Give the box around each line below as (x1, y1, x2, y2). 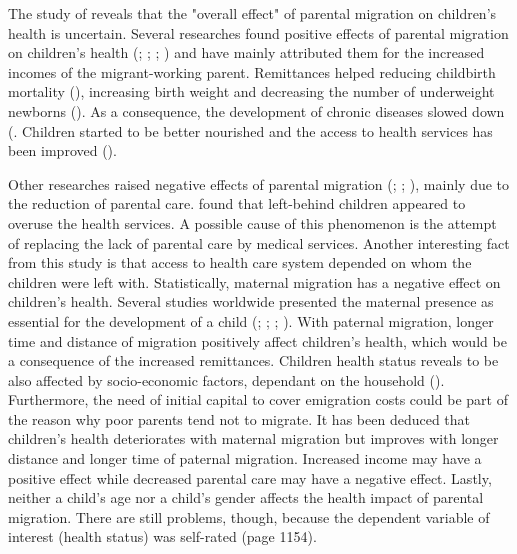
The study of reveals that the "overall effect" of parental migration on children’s (8, 3, 497, 23)
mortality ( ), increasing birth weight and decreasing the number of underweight (8, 81, 495, 102)
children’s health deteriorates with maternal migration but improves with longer (8, 428, 499, 449)
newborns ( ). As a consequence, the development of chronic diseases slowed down (8, 100, 505, 121)
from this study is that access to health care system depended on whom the (8, 252, 472, 273)
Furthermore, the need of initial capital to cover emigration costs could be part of (8, 389, 508, 410)
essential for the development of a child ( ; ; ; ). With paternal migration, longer (8, 310, 494, 331)
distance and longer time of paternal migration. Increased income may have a (8, 448, 482, 469)
